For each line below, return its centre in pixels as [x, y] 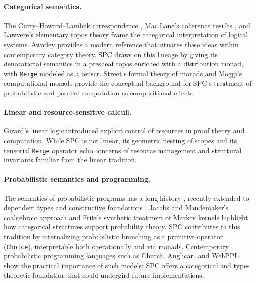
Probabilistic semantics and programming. [77, 179]
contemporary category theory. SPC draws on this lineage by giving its [111, 54]
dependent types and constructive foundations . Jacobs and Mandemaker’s [116, 207]
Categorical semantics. [43, 6]
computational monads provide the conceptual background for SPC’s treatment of [128, 83]
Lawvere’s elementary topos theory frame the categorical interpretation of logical [126, 35]
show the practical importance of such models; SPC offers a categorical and [118, 265]
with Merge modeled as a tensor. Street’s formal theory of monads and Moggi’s [123, 73]
